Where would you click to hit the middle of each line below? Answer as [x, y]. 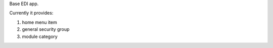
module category [40, 36]
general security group [46, 29]
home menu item [40, 22]
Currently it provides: [31, 13]
